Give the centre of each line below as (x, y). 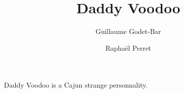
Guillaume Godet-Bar (128, 31)
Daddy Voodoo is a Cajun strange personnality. (76, 85)
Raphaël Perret (128, 47)
